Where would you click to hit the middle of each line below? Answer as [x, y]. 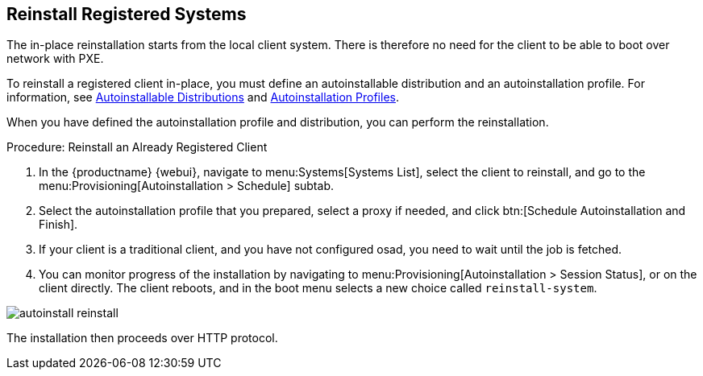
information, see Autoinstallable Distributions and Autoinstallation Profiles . [203, 97]
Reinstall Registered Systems [127, 14]
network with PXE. [55, 59]
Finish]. [58, 225]
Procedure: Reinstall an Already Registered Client [137, 147]
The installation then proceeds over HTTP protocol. [142, 338]
